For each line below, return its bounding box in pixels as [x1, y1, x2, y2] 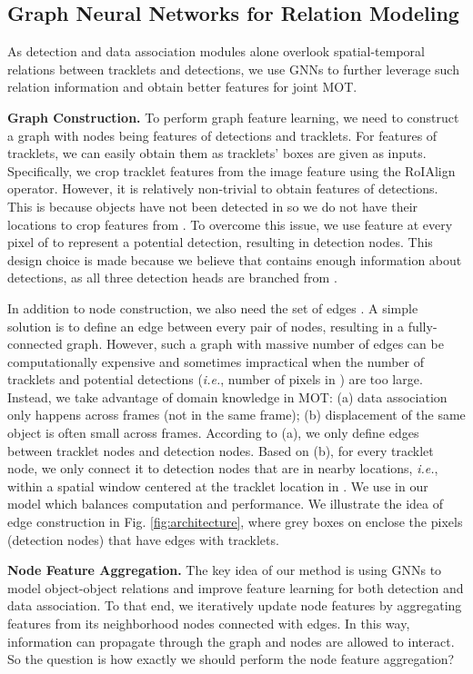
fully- [408, 316, 438, 335]
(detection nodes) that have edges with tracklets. [7, 530, 279, 549]
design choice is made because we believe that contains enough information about [7, 250, 462, 269]
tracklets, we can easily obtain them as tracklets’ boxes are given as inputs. [7, 144, 427, 163]
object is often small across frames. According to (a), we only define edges [7, 423, 419, 442]
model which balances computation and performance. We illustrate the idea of [7, 494, 444, 513]
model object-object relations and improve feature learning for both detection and [7, 578, 464, 597]
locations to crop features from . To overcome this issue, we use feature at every [7, 214, 453, 233]
